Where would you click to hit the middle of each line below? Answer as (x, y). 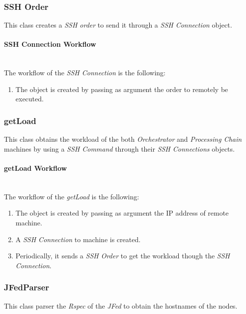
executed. (29, 99)
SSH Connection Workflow (50, 44)
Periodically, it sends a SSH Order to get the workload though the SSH (123, 256)
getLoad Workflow (36, 168)
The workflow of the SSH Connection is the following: (85, 73)
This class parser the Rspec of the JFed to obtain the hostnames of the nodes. (121, 305)
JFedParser (27, 287)
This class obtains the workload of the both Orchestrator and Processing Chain (123, 139)
